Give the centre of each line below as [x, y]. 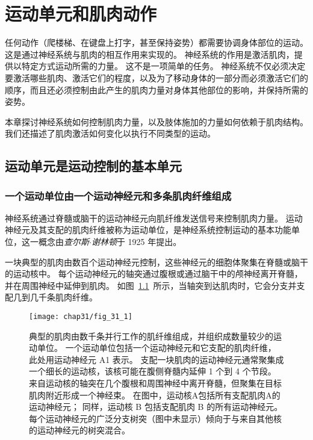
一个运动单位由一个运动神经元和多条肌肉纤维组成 [118, 195]
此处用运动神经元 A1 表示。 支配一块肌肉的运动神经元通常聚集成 [156, 359]
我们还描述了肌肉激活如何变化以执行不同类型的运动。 [110, 133]
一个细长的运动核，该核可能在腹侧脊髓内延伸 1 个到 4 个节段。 [153, 371]
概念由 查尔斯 [64, 242]
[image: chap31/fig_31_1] [81, 317]
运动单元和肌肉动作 [81, 14]
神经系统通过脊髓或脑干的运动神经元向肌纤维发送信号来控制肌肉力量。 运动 [154, 218]
